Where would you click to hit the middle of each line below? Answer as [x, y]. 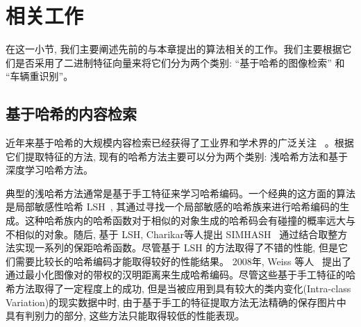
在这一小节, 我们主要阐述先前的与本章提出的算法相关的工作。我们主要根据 [174, 49]
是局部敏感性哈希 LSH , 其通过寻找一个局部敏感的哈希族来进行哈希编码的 [173, 207]
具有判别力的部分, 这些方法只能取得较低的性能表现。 [125, 316]
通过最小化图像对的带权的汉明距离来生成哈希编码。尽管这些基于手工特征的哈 [180, 275]
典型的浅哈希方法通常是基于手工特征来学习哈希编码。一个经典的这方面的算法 [180, 193]
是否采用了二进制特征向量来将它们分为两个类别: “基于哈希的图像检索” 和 [180, 62]
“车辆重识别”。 [40, 76]
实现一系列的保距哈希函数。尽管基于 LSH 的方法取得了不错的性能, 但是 [176, 248]
